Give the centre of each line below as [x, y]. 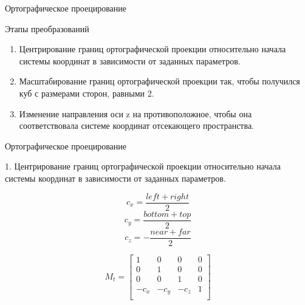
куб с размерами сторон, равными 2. [87, 93]
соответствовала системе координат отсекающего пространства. [137, 125]
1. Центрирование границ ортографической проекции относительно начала [143, 166]
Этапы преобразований [47, 28]
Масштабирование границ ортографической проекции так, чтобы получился [159, 81]
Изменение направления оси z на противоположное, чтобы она [135, 113]
